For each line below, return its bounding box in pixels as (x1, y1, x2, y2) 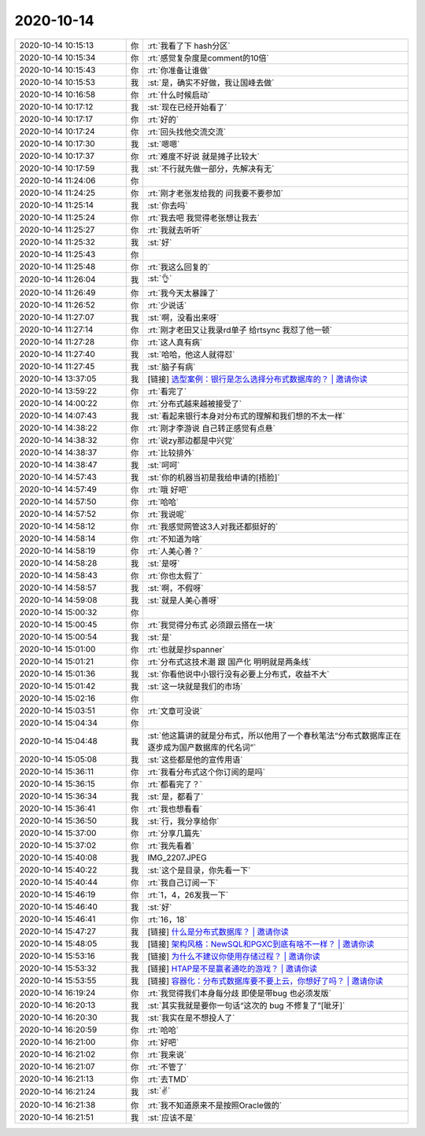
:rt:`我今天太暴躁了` (147, 287, 219, 298)
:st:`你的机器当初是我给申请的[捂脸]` (147, 472, 281, 483)
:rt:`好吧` (147, 1037, 179, 1048)
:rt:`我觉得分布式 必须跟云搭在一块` (147, 619, 275, 630)
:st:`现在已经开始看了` (147, 101, 227, 112)
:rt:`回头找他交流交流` (147, 126, 227, 137)
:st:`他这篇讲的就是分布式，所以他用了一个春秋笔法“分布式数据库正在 (147, 730, 401, 741)
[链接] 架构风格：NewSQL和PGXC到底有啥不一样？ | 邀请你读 (147, 939, 375, 950)
